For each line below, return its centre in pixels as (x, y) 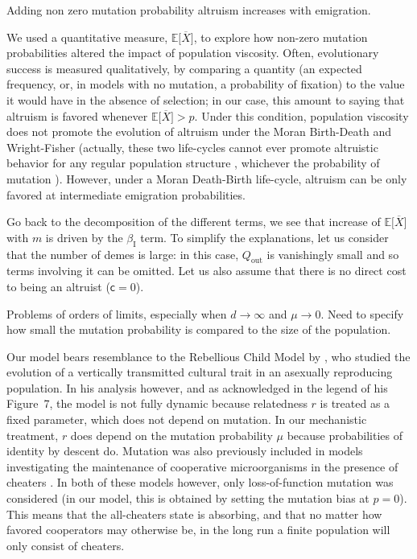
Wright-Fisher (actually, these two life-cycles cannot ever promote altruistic (192, 147)
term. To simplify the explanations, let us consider (264, 237)
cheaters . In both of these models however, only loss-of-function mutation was (200, 482)
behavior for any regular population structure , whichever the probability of (193, 163)
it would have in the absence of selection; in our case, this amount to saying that (206, 99)
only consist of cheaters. (66, 545)
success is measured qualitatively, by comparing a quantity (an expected (184, 68)
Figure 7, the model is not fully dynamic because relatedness (157, 403)
